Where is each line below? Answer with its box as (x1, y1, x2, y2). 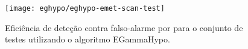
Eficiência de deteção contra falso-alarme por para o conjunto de (5, 21, 243, 33)
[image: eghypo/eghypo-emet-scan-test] (5, 4, 165, 13)
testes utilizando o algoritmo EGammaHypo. (5, 33, 170, 45)
